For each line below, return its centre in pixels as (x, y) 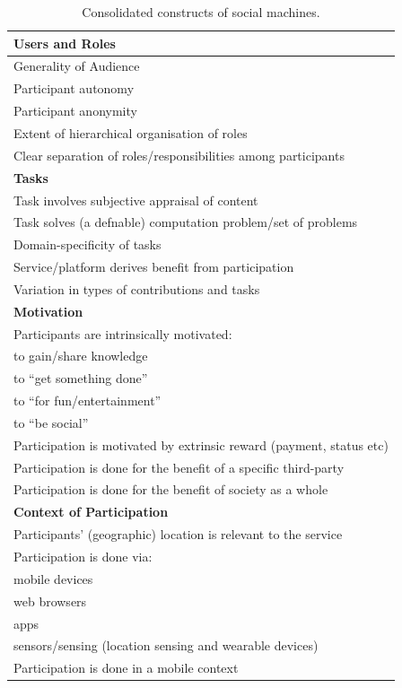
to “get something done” (81, 378)
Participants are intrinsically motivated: (123, 333)
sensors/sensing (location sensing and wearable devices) (166, 645)
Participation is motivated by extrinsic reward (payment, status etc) (201, 444)
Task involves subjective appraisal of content (136, 200)
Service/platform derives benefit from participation (154, 267)
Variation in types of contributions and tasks (137, 288)
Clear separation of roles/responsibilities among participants (179, 155)
